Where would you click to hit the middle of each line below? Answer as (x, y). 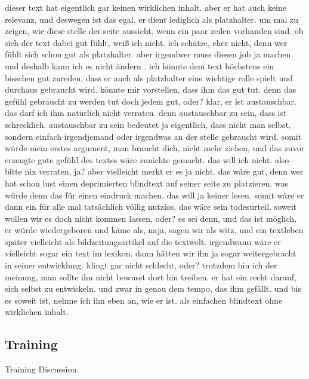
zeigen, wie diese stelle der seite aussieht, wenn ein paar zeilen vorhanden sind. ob (154, 31)
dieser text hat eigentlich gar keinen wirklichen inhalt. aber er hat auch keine (146, 7)
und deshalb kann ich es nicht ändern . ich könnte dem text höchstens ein (140, 65)
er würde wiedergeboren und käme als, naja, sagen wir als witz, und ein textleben (154, 230)
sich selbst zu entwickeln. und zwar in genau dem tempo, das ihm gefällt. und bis (153, 288)
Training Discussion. (42, 369)
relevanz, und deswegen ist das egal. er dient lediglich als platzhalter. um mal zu (152, 19)
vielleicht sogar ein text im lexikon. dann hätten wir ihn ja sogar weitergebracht (151, 253)
